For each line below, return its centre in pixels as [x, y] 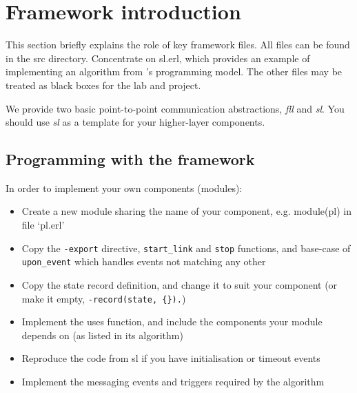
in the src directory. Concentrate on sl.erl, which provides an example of [158, 58]
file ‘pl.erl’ [43, 225]
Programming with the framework [130, 159]
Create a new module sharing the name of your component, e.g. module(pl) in [186, 211]
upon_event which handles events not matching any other [144, 261]
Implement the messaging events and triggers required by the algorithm [173, 382]
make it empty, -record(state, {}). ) [104, 298]
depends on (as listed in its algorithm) [102, 335]
